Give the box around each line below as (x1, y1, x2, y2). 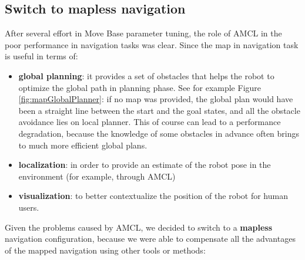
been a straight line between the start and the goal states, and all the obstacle (18, 104, 300, 116)
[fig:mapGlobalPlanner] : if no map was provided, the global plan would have (18, 93, 293, 105)
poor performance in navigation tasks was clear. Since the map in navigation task (5, 38, 299, 50)
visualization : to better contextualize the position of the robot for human (18, 190, 288, 202)
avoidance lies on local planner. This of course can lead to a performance (18, 116, 281, 128)
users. (18, 201, 39, 213)
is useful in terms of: (5, 50, 78, 62)
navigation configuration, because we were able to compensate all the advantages (5, 232, 296, 245)
